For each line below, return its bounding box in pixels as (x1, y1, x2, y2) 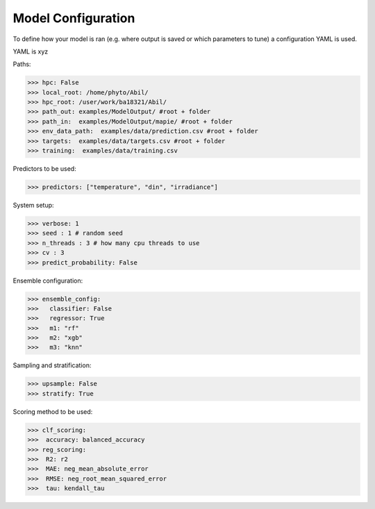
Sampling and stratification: (12, 361, 92, 369)
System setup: (12, 201, 55, 209)
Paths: (12, 60, 31, 69)
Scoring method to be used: (12, 407, 93, 416)
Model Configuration (12, 10, 135, 26)
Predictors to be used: (12, 165, 76, 173)
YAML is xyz (12, 47, 49, 56)
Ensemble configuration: (12, 276, 83, 285)
